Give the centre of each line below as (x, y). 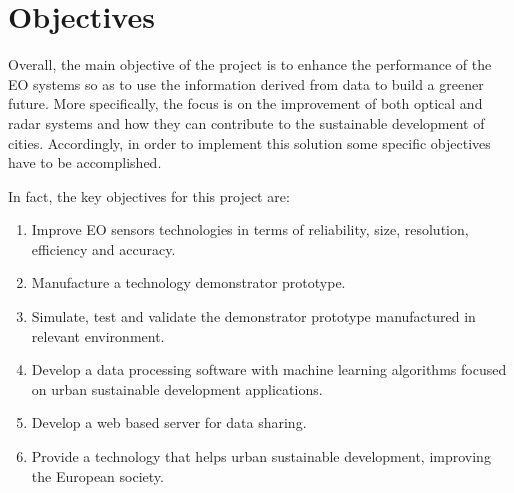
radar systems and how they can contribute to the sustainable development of (246, 122)
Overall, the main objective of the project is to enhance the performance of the (250, 64)
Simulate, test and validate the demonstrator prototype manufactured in (253, 316)
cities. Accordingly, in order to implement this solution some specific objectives (249, 142)
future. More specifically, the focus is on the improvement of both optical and (245, 103)
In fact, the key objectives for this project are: (149, 195)
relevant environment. (98, 335)
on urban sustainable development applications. (177, 388)
